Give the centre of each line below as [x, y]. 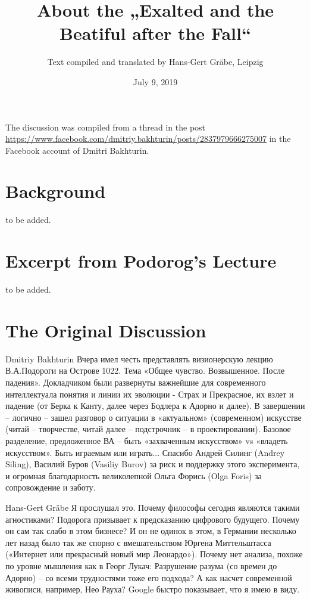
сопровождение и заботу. [51, 487]
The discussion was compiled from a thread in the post [106, 127]
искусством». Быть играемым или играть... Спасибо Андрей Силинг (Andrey [145, 452]
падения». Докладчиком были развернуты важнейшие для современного [136, 382]
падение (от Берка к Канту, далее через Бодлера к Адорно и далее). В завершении [155, 406]
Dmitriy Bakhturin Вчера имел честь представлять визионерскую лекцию [139, 359]
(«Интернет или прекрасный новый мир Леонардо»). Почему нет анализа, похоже [154, 554]
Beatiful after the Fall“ [155, 33]
